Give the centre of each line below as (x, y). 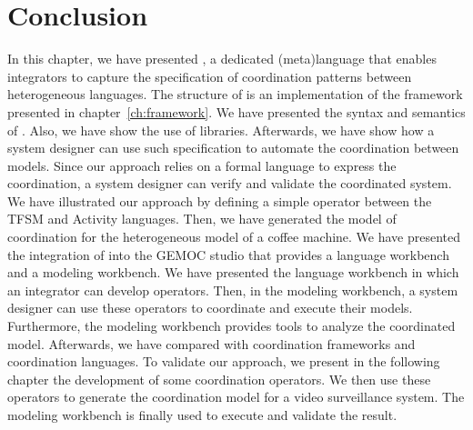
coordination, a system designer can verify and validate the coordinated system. (230, 183)
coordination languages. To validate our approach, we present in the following (224, 361)
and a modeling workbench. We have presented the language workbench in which (233, 272)
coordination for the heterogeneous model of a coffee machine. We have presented (234, 237)
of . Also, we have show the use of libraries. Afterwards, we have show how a (221, 130)
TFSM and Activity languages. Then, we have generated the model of (202, 219)
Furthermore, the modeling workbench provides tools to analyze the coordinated (231, 326)
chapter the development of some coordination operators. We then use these (219, 379)
